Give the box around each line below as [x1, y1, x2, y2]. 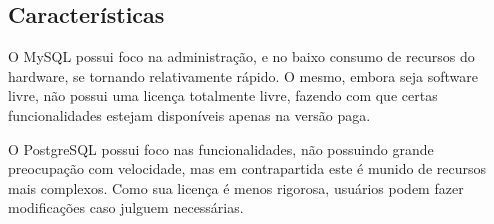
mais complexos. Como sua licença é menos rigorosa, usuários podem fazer [8, 177, 464, 198]
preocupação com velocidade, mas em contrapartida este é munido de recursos [8, 158, 487, 179]
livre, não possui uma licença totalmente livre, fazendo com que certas [8, 85, 438, 106]
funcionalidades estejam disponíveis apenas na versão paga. [8, 104, 371, 125]
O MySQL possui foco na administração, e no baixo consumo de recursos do [8, 46, 475, 67]
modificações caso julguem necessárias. [8, 197, 244, 218]
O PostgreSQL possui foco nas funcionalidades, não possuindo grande [8, 138, 434, 159]
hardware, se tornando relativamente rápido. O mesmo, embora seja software [8, 65, 478, 86]
